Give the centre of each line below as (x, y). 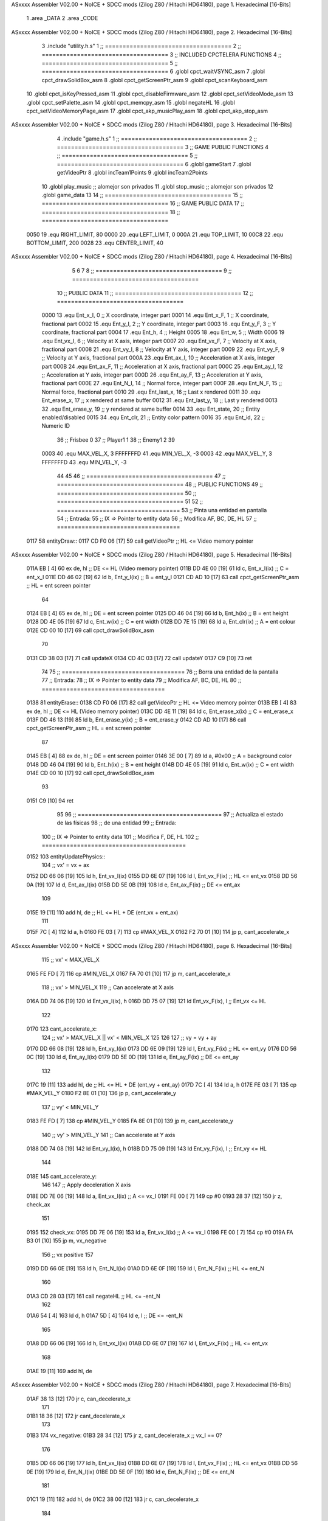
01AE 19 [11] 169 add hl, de (59, 1371)
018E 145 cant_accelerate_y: (62, 1176)
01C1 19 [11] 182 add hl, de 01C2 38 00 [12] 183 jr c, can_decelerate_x (113, 1499)
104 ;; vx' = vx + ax (65, 865)
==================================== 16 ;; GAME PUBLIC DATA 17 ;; (143, 203)
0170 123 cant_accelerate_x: (62, 1029)
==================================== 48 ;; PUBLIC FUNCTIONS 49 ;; (160, 484)
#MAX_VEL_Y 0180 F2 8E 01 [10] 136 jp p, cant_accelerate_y (101, 1093)
